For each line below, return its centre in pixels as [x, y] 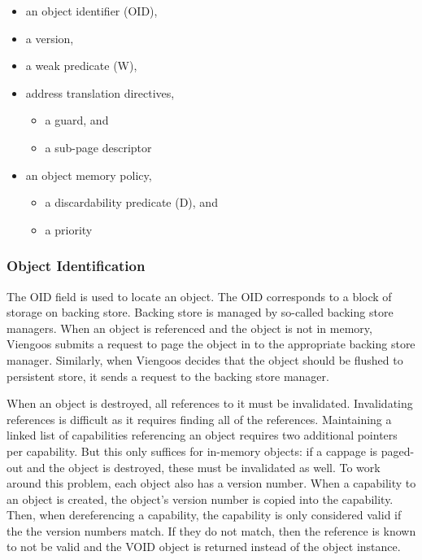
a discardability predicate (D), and [131, 202]
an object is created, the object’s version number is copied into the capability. [200, 499]
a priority [69, 229]
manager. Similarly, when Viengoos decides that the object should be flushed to [205, 359]
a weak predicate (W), [81, 66]
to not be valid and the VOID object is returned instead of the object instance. [204, 547]
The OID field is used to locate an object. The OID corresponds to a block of [199, 296]
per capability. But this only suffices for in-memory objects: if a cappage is [192, 451]
